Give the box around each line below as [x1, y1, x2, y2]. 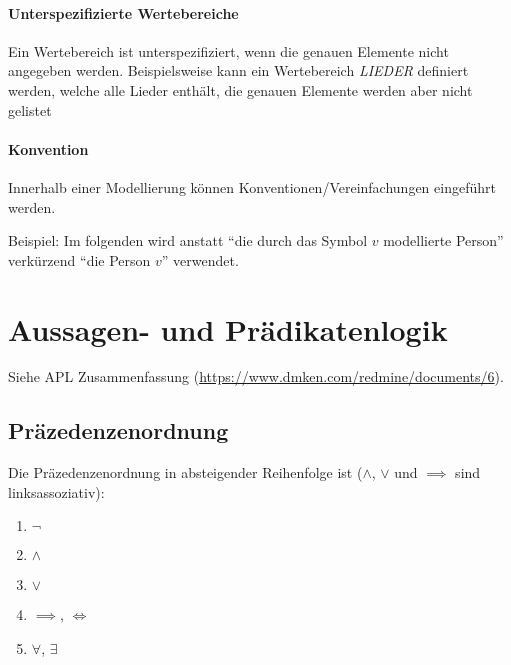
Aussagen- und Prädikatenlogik [8, 308, 448, 349]
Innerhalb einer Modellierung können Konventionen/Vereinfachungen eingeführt [8, 176, 496, 197]
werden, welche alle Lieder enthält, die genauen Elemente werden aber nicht [8, 79, 473, 100]
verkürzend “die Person [8, 249, 151, 270]
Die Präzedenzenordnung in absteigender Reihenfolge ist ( [8, 462, 363, 483]
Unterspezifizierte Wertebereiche [8, 2, 239, 23]
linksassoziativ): [8, 481, 105, 502]
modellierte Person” [383, 230, 504, 251]
